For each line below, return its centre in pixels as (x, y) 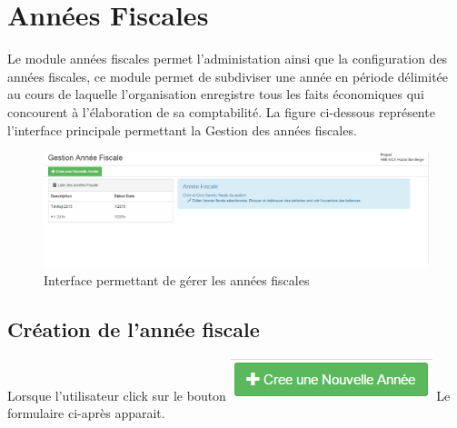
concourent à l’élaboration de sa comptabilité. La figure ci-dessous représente (221, 111)
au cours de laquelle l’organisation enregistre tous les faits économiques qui (216, 94)
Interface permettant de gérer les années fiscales (177, 279)
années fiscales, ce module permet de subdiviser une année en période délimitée (228, 76)
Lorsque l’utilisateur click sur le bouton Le (229, 395)
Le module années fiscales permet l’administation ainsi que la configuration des (228, 59)
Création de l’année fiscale (134, 328)
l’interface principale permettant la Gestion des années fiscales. (182, 129)
